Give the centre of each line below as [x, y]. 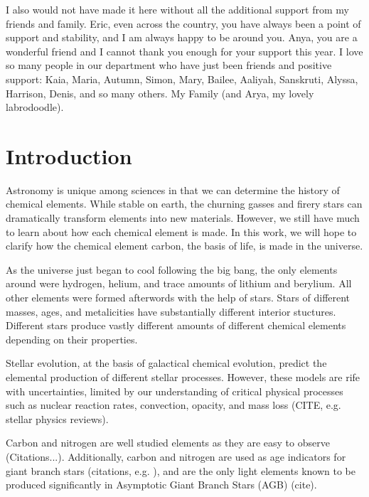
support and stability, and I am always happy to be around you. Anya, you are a [182, 37]
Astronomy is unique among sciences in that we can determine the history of [173, 189]
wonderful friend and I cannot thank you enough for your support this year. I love [184, 51]
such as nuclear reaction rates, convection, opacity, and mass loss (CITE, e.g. [173, 405]
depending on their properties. [72, 339]
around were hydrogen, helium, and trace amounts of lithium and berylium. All [179, 283]
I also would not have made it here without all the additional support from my [177, 9]
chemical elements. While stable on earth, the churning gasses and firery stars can [184, 204]
